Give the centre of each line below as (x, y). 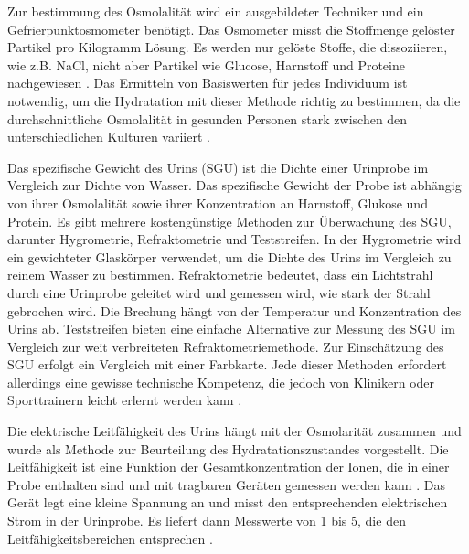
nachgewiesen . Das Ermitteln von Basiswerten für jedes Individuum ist (208, 83)
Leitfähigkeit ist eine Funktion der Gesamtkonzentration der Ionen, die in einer (229, 467)
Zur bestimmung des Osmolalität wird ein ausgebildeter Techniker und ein (216, 11)
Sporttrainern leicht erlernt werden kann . (125, 400)
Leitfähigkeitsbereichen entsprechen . (110, 538)
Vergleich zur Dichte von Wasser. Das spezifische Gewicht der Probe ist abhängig (234, 185)
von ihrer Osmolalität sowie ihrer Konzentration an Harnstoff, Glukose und (218, 202)
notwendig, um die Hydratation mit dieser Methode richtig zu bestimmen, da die (234, 100)
